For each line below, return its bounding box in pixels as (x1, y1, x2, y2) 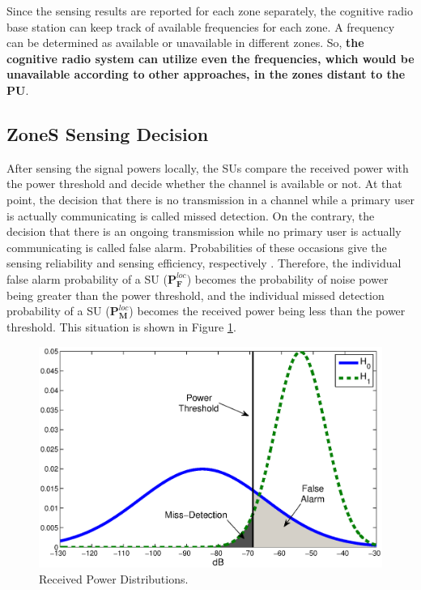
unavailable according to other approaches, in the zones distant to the (6, 66, 406, 83)
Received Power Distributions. (39, 570, 189, 587)
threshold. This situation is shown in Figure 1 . (6, 318, 236, 335)
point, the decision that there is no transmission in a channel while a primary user (6, 190, 415, 207)
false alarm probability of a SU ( (6, 270, 168, 287)
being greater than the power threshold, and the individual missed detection (6, 286, 385, 303)
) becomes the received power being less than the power (129, 302, 406, 319)
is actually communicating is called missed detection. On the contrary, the (6, 207, 375, 224)
